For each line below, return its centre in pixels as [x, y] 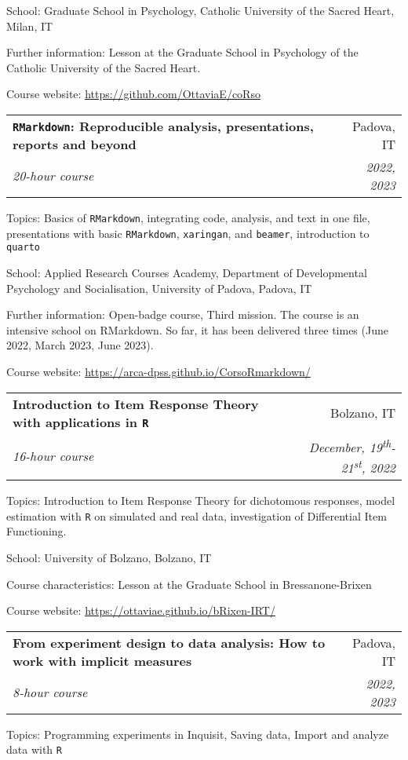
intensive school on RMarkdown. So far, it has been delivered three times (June [197, 329]
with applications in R [81, 422]
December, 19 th [350, 446]
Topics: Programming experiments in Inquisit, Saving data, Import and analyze [198, 734]
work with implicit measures [102, 660]
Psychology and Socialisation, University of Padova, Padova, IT [159, 288]
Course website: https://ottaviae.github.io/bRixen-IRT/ [141, 610]
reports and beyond [75, 144]
